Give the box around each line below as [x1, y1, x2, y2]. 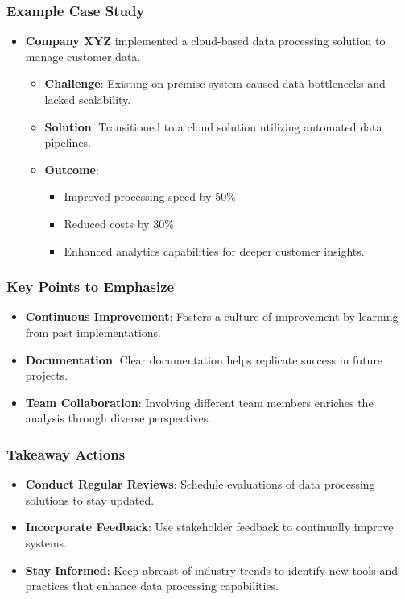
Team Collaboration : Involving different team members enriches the [25, 393, 374, 410]
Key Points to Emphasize [6, 277, 175, 297]
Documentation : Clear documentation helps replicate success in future [25, 351, 383, 368]
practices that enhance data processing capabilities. [25, 577, 279, 594]
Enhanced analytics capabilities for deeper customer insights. [64, 242, 365, 259]
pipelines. [44, 134, 91, 151]
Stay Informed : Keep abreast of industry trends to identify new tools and [25, 561, 398, 578]
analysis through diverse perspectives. [25, 410, 212, 426]
